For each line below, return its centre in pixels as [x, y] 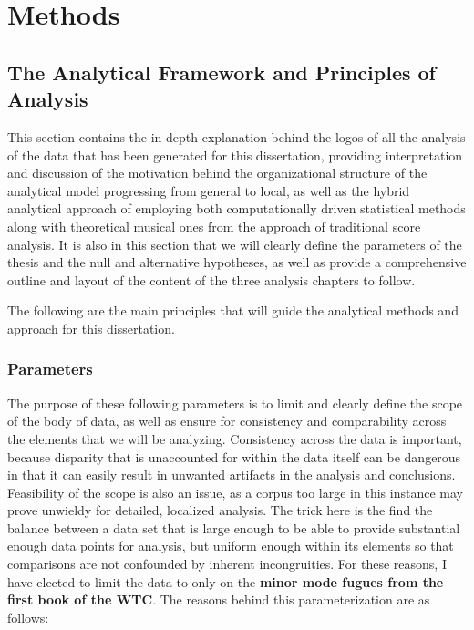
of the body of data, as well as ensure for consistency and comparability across [227, 421]
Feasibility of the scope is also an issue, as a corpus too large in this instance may [235, 492]
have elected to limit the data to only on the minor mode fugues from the [226, 581]
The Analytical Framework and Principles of [222, 72]
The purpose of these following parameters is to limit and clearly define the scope [235, 403]
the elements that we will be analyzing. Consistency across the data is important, [235, 438]
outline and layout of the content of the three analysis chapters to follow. [211, 279]
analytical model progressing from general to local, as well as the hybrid [209, 190]
